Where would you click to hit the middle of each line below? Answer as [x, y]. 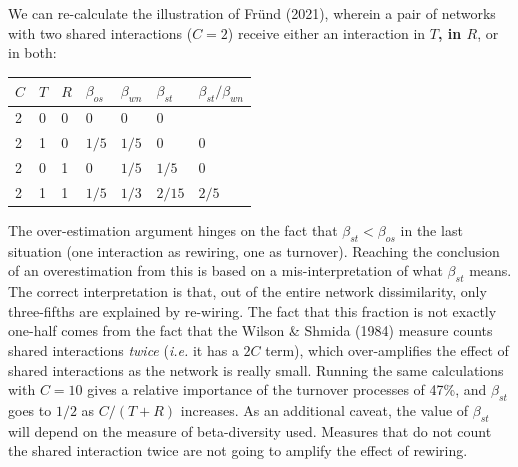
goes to [30, 409]
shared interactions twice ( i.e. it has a [123, 349]
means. [490, 270]
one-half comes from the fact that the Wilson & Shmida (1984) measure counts [250, 330]
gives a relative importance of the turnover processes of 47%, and [287, 389]
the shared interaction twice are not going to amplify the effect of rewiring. [238, 450]
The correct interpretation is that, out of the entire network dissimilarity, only [247, 291]
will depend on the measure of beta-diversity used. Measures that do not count [250, 430]
